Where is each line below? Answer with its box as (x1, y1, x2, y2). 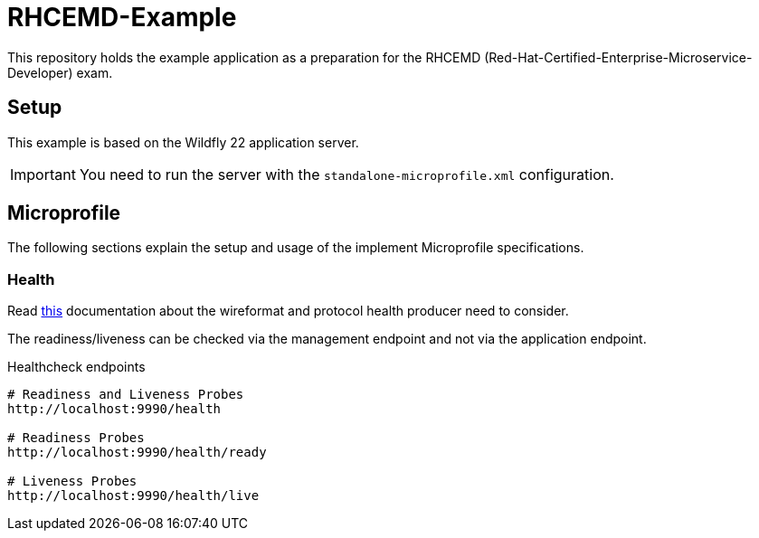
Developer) (7, 64, 73, 80)
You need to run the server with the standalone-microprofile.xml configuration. (79, 165, 614, 184)
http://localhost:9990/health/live (7, 488, 260, 504)
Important (10, 165, 76, 184)
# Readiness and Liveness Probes (7, 387, 244, 402)
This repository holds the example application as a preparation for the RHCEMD (7, 49, 481, 65)
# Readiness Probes (7, 430, 145, 446)
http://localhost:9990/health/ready (7, 445, 267, 460)
